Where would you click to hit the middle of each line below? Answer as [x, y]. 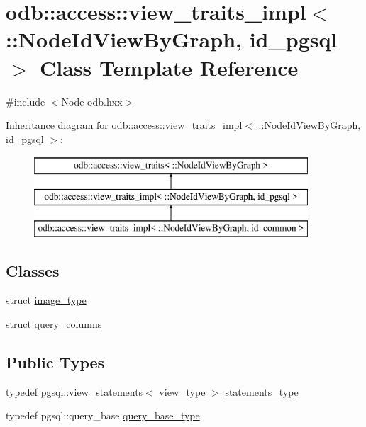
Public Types [55, 362]
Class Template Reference [169, 67]
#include [26, 101]
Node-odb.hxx [92, 101]
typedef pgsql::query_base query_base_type [103, 415]
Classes [33, 270]
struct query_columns [54, 324]
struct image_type [46, 300]
